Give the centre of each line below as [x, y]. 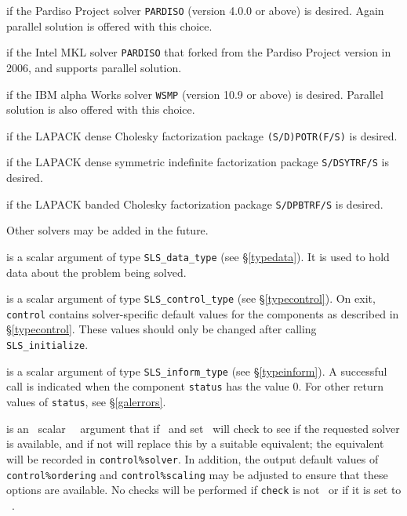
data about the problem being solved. [96, 272]
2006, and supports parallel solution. [94, 67]
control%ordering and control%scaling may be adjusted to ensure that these [197, 474]
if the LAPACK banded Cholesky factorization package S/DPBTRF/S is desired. [195, 203]
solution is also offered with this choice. [101, 109]
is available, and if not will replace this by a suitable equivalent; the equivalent [195, 443]
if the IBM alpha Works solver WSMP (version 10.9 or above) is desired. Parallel [195, 94]
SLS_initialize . [47, 345]
